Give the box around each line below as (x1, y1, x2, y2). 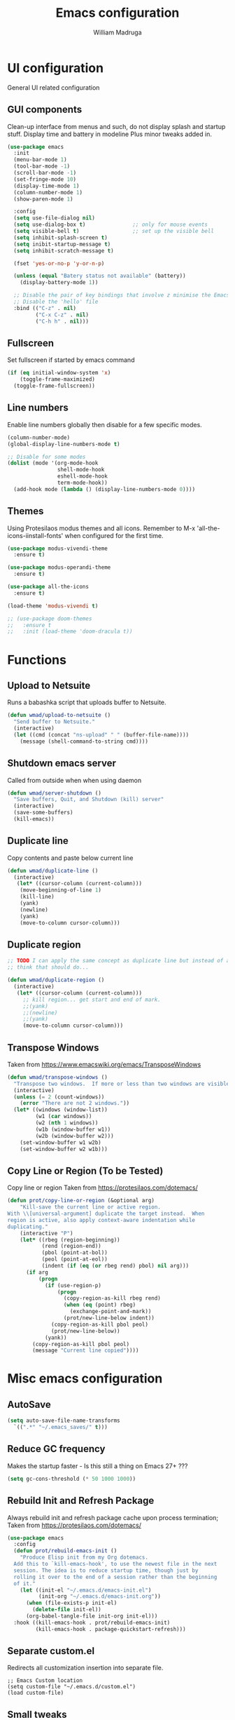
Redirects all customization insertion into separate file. (7, 1664, 164, 1672)
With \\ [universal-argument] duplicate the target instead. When (7, 1210, 205, 1217)
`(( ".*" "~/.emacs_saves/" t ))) (13, 1424, 108, 1431)
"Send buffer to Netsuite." (13, 718, 96, 725)
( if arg (25, 1268, 49, 1276)
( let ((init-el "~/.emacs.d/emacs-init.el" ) (20, 1587, 152, 1594)
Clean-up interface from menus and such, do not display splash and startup (7, 122, 226, 130)
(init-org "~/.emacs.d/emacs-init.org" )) (38, 1593, 161, 1600)
